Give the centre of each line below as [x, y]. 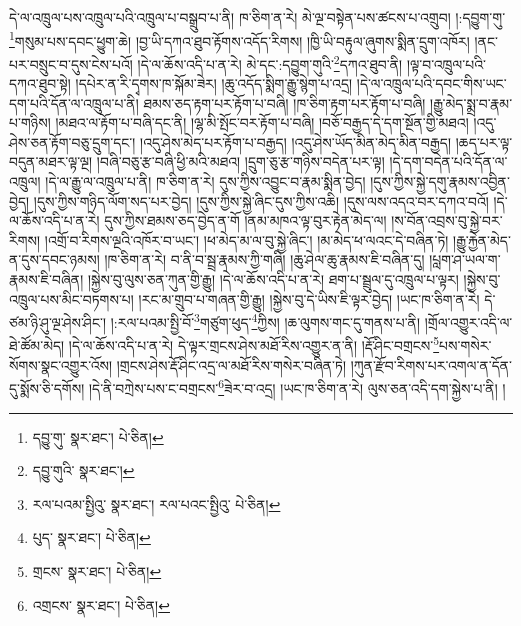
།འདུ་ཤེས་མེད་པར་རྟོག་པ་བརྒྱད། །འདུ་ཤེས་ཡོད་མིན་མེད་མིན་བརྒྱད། [296, 141]
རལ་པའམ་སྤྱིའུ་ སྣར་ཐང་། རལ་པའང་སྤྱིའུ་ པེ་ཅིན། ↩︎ [156, 503]
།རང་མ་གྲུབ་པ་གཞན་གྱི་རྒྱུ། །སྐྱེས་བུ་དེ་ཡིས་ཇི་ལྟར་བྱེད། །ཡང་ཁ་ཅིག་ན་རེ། [309, 298]
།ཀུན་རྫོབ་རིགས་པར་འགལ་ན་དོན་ [431, 364]
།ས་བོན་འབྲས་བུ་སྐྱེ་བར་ [447, 220]
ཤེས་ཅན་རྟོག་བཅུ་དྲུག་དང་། [72, 141]
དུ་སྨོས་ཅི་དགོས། [47, 387]
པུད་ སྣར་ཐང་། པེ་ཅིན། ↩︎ [91, 537]
